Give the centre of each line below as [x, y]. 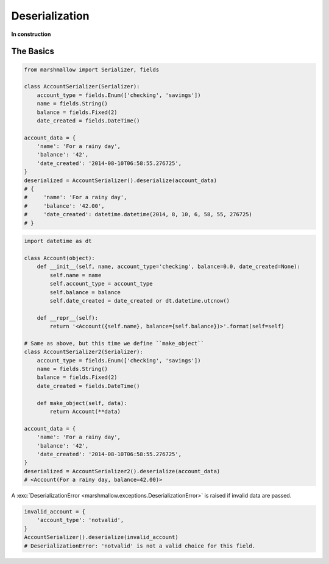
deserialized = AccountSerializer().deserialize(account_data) [121, 180]
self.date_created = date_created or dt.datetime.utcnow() [140, 301]
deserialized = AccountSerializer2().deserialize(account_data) [122, 471]
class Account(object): [60, 258]
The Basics [33, 51]
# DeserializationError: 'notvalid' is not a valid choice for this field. [140, 546]
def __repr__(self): [68, 318]
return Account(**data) [85, 411]
